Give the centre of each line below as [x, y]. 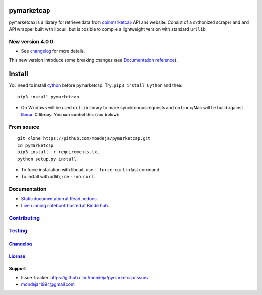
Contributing [24, 218]
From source [24, 127]
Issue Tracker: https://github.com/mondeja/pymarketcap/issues [85, 278]
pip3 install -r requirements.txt [58, 152]
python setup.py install [47, 159]
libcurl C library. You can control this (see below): [70, 115]
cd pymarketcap [36, 145]
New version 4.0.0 [31, 41]
